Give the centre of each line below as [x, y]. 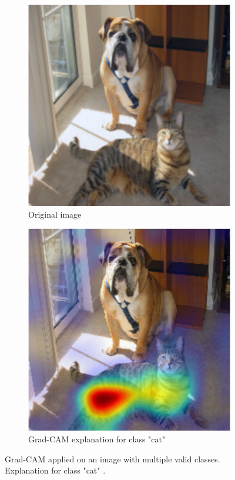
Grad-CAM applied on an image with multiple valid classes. [113, 459]
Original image [55, 214]
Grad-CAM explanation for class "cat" [97, 439]
